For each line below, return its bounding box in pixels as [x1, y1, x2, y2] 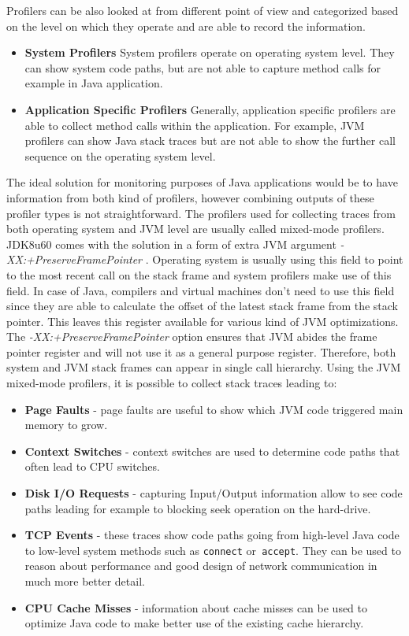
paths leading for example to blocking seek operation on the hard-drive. [24, 500, 371, 516]
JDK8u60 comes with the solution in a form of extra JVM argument [6, 235, 336, 252]
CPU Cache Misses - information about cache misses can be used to [24, 599, 368, 616]
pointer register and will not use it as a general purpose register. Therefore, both [6, 343, 396, 360]
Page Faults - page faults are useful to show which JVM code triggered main [24, 401, 403, 417]
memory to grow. [24, 416, 108, 433]
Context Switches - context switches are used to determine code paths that [24, 442, 400, 459]
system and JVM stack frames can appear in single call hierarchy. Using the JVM [6, 359, 401, 375]
